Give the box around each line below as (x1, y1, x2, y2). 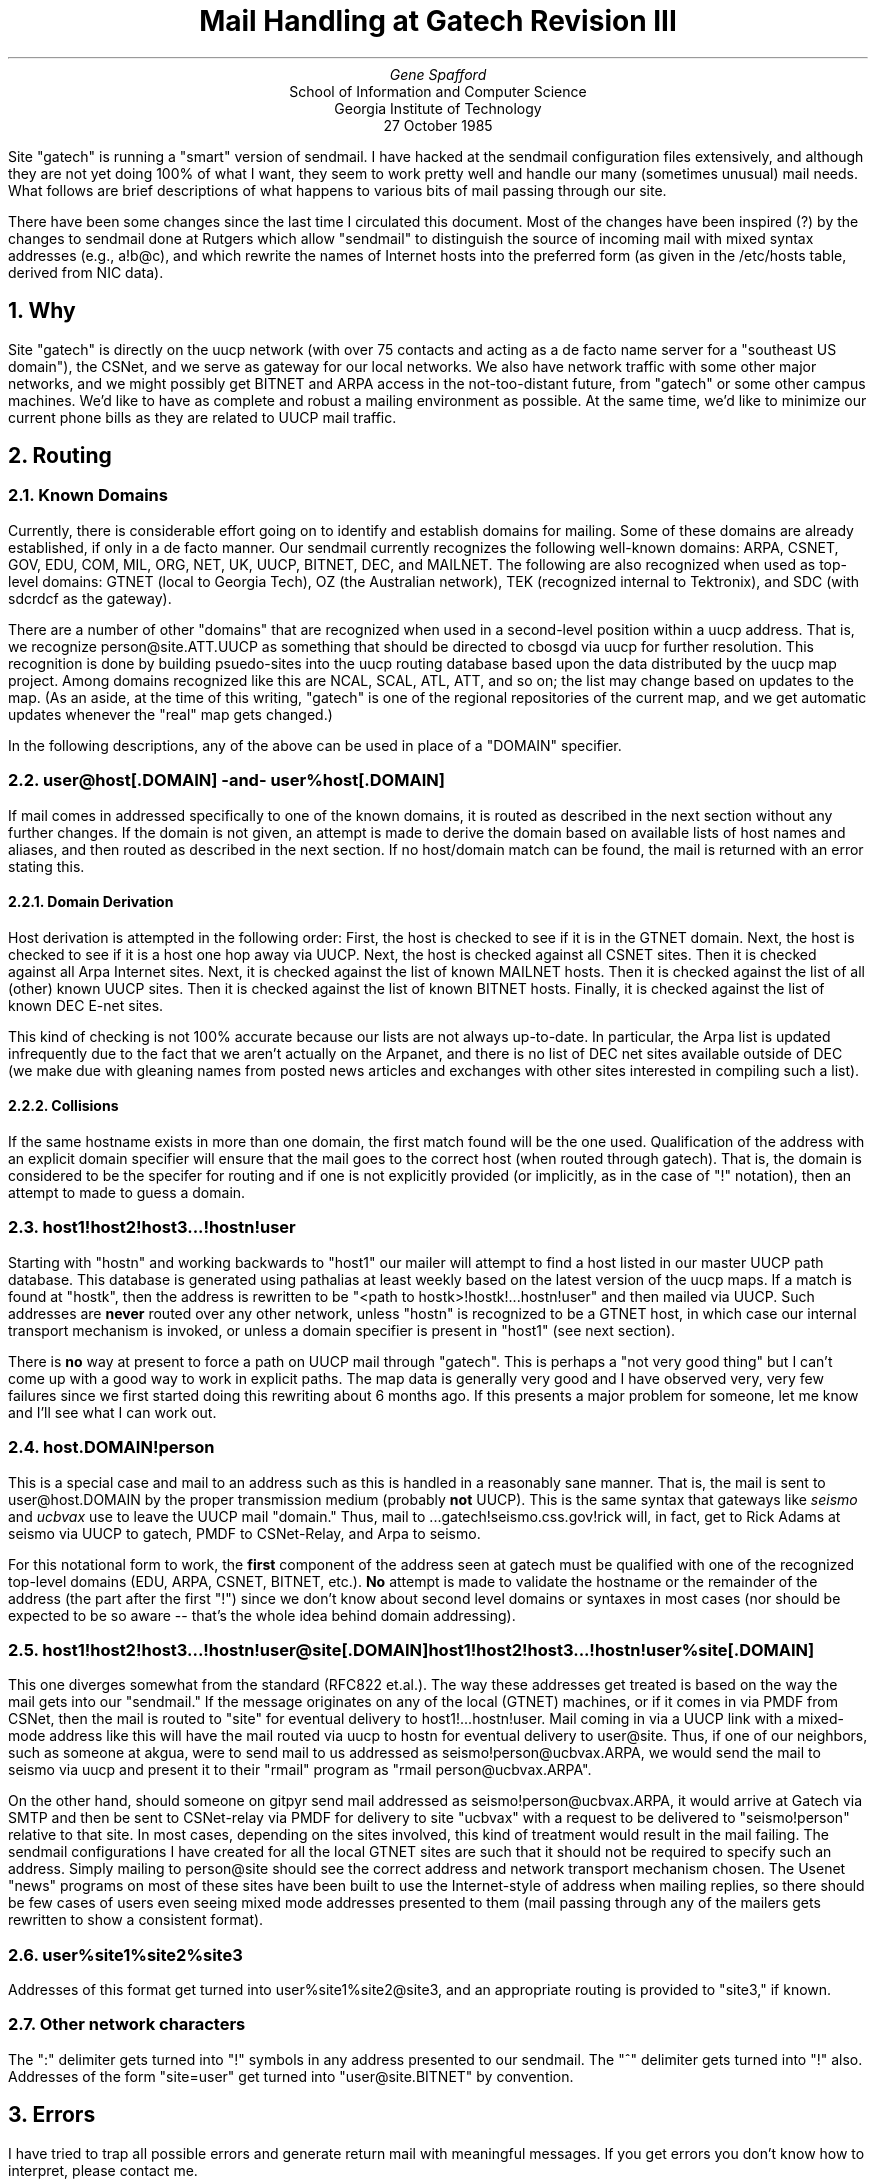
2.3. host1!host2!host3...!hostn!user (8, 1217, 296, 1238)
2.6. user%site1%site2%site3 (8, 1944, 243, 1965)
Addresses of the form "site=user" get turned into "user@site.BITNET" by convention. (8, 2067, 574, 2085)
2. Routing (8, 443, 112, 469)
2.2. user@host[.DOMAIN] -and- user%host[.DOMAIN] (8, 770, 445, 791)
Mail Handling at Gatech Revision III (199, 4, 677, 38)
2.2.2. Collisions (8, 1097, 119, 1115)
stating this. (8, 857, 85, 875)
